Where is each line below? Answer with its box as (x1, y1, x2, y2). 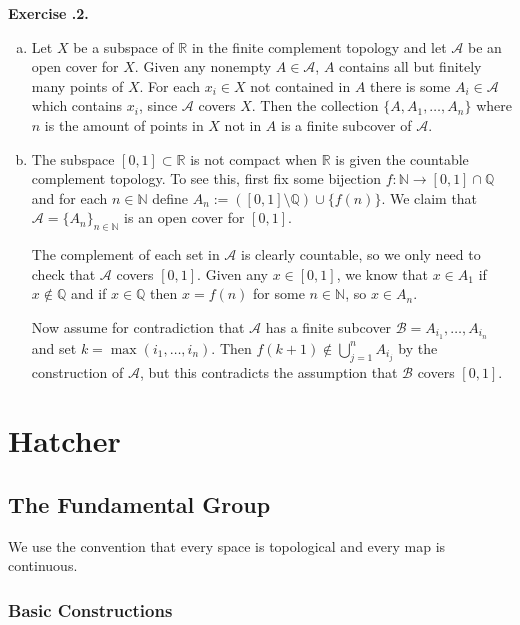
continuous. (8, 555, 78, 576)
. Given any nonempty (134, 56, 272, 77)
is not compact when (190, 148, 318, 169)
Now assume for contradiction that (31, 316, 245, 337)
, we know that (336, 263, 429, 284)
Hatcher (8, 420, 121, 461)
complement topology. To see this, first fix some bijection (31, 168, 381, 189)
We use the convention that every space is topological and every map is (8, 535, 446, 556)
